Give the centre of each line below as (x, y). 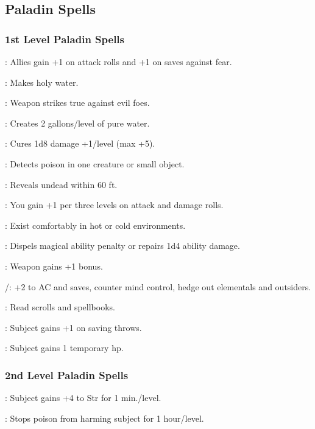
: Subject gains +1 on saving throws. (73, 327)
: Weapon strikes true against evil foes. (77, 103)
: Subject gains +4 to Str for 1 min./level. (83, 398)
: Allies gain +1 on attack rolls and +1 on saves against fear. (119, 61)
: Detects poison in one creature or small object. (95, 163)
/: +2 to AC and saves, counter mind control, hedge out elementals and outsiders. (158, 286)
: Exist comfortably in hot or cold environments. (95, 225)
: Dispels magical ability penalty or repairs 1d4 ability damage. (122, 246)
